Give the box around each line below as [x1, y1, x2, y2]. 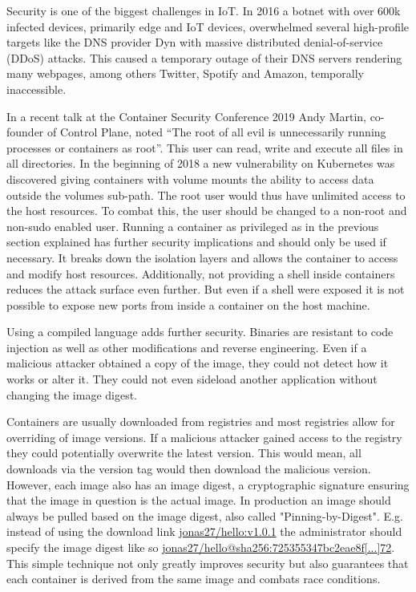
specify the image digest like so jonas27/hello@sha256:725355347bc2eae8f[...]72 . [6, 539, 395, 555]
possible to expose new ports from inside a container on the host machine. [6, 296, 370, 313]
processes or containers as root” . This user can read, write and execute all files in [6, 139, 403, 156]
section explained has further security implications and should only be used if [6, 233, 386, 250]
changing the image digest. [6, 386, 138, 403]
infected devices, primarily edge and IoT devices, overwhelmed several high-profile [6, 18, 410, 34]
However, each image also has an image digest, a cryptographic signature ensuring [6, 476, 410, 493]
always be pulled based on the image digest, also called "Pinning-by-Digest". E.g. [6, 507, 403, 524]
